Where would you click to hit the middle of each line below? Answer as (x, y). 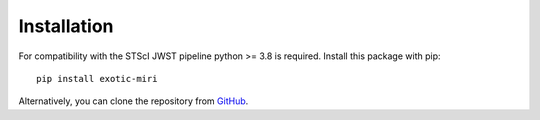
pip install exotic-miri (97, 78)
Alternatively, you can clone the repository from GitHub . (133, 101)
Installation (66, 26)
